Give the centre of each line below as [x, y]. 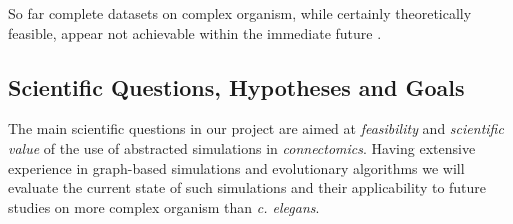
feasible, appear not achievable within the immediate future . [195, 32]
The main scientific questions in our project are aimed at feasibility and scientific [256, 128]
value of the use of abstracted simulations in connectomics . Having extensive [242, 147]
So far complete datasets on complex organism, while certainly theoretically [240, 13]
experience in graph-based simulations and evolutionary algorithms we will [236, 167]
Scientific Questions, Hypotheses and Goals [236, 86]
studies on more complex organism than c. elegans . [164, 206]
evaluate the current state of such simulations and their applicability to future [247, 187]
